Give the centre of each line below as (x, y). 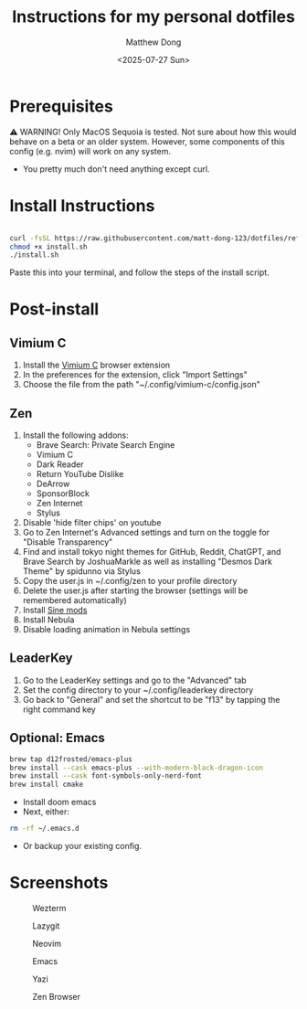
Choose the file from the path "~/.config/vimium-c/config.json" (141, 385)
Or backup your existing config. (82, 846)
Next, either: (46, 812)
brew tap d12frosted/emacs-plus (71, 759)
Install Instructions (82, 205)
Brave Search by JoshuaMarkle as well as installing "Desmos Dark (147, 562)
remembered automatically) (75, 600)
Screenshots (59, 883)
